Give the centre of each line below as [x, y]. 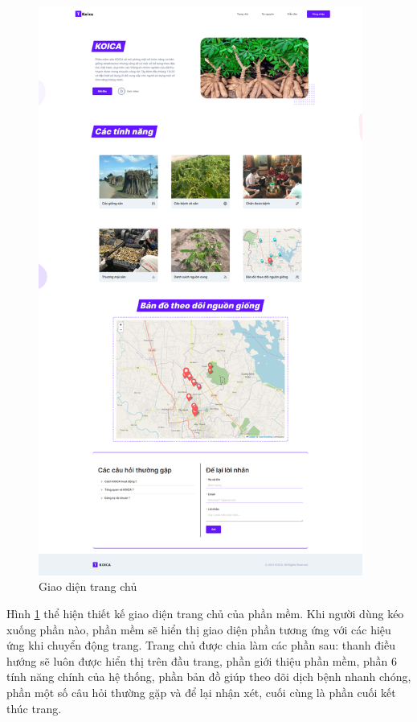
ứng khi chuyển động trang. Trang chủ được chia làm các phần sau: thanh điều [201, 645]
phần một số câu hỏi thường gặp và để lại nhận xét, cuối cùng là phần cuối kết [201, 692]
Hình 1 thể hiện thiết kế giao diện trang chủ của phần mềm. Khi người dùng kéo [205, 613]
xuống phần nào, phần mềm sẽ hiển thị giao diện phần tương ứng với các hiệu [199, 629]
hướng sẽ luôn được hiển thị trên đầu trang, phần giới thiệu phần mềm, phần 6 [202, 660]
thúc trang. [34, 708]
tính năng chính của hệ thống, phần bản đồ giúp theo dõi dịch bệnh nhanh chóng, [209, 677]
